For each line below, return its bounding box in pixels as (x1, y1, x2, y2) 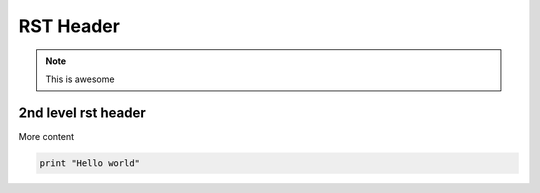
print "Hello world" (39, 157, 140, 169)
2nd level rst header (18, 104, 146, 121)
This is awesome (45, 73, 115, 85)
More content (18, 130, 75, 142)
